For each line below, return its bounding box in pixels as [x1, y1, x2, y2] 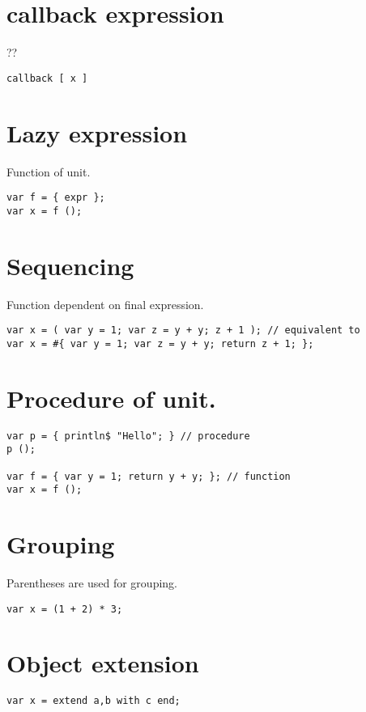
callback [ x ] [6, 72, 88, 84]
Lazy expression [6, 116, 188, 149]
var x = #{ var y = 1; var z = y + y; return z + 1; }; [6, 337, 314, 350]
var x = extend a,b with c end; [6, 695, 181, 707]
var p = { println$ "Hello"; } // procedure [6, 430, 250, 442]
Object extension [6, 646, 199, 680]
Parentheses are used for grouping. [6, 574, 177, 591]
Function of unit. [6, 163, 91, 180]
